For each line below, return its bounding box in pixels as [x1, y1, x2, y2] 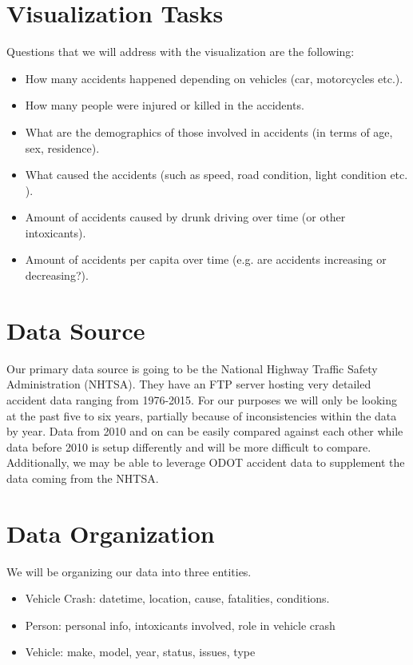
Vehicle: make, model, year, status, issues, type [25, 643, 256, 660]
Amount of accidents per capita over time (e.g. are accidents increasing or [25, 251, 387, 268]
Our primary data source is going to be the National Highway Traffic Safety [6, 360, 378, 376]
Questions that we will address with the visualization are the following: [6, 43, 355, 60]
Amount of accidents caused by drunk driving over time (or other [25, 209, 346, 225]
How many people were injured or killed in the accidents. [25, 97, 304, 113]
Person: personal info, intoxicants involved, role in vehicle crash [25, 616, 336, 633]
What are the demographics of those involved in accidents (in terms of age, [25, 123, 393, 140]
